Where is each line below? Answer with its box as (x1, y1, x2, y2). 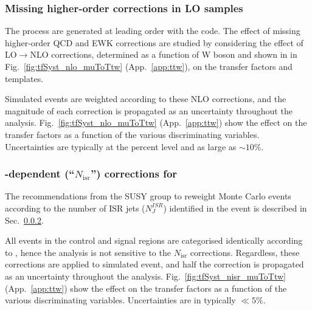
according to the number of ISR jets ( (5, 201, 145, 214)
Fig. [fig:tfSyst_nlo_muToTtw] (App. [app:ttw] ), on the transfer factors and (5, 60, 293, 72)
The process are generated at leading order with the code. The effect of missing (5, 24, 300, 37)
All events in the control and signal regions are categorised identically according (5, 234, 303, 247)
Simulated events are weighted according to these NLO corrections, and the (5, 92, 286, 105)
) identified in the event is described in (163, 201, 307, 214)
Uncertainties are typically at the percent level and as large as (5, 140, 237, 153)
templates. (5, 72, 44, 84)
